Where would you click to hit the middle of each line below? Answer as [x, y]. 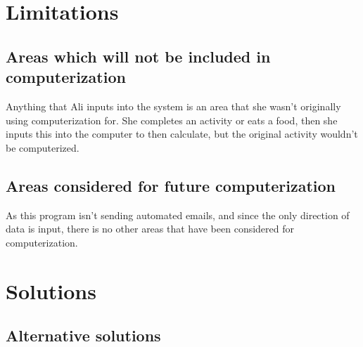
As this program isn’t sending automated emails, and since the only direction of [178, 215]
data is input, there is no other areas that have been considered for [150, 229]
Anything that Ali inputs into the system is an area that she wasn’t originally [173, 106]
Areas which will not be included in [138, 56]
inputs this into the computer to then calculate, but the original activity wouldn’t [182, 134]
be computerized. [43, 147]
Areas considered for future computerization [171, 185]
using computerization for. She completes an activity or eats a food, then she [172, 120]
